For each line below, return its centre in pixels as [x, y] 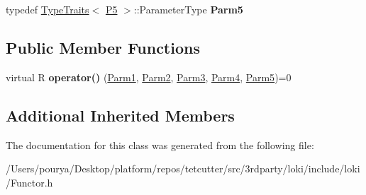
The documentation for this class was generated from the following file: [160, 144]
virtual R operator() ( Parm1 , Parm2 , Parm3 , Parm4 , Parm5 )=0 [149, 77]
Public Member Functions [103, 47]
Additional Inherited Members [120, 115]
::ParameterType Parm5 [188, 9]
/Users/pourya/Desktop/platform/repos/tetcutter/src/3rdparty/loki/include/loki [183, 169]
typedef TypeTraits [48, 9]
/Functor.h [29, 182]
